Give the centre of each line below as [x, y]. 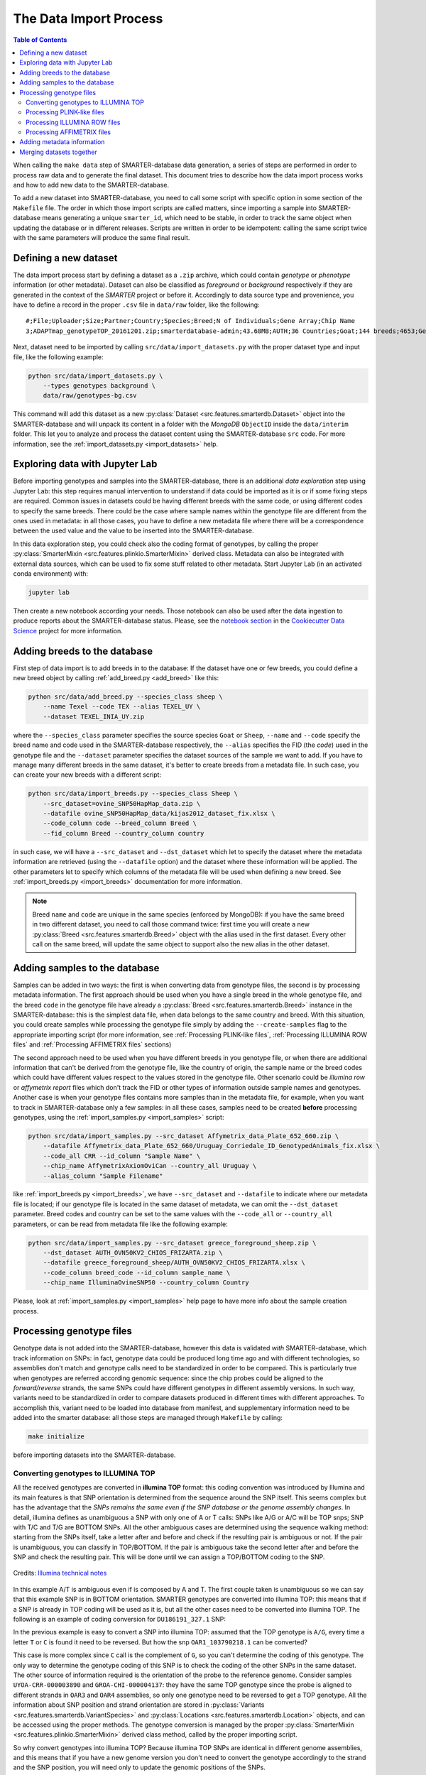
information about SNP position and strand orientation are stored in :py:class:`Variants [139, 1705]
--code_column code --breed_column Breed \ [120, 823]
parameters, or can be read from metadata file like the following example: [120, 1224]
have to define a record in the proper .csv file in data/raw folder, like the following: [136, 305]
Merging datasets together [58, 152]
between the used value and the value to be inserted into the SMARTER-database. [133, 531]
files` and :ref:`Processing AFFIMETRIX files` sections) [92, 1044]
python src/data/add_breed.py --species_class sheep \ [125, 697]
